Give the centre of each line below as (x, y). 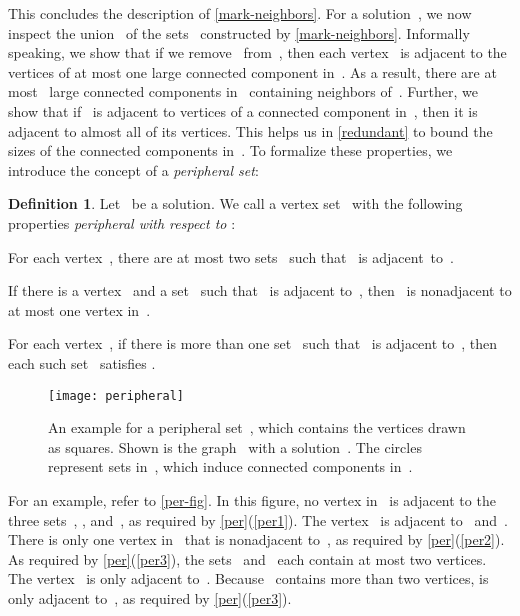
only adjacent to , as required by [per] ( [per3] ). (150, 597)
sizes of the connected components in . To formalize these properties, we (230, 150)
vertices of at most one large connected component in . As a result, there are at (252, 71)
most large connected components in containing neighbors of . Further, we (243, 91)
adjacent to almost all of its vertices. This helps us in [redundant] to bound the (250, 130)
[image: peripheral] (116, 395)
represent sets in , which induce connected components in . (230, 466)
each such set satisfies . (82, 362)
